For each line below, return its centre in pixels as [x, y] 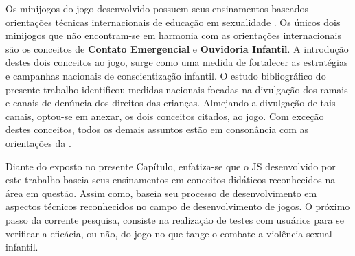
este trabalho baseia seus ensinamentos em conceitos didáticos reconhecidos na [171, 179]
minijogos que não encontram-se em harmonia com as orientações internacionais [173, 35]
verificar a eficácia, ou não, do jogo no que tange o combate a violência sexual [169, 233]
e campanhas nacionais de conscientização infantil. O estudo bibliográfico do [166, 75]
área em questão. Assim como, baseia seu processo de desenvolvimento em [161, 193]
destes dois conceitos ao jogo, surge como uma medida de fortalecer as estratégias [177, 62]
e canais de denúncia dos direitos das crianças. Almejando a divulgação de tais [171, 103]
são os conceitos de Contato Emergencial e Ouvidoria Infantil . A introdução [177, 48]
